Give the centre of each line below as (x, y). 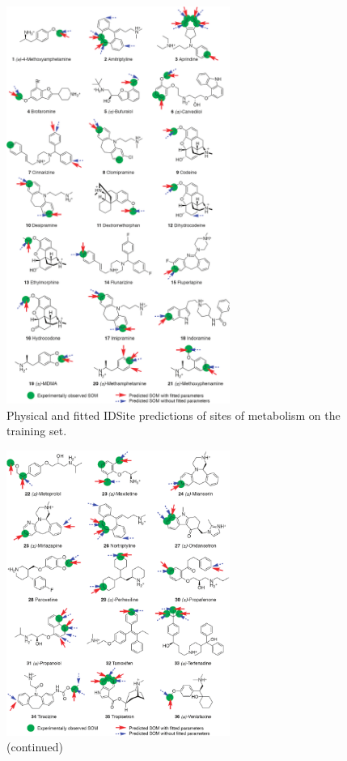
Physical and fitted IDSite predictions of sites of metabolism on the (173, 415)
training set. (37, 431)
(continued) (35, 747)
